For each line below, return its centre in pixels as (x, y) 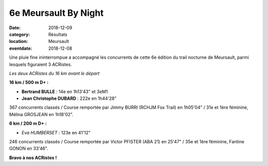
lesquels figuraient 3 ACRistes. (40, 64)
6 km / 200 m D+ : (28, 124)
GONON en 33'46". (29, 149)
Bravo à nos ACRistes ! (33, 158)
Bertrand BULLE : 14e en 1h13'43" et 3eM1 (65, 91)
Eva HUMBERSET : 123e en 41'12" (56, 132)
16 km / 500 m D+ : (29, 83)
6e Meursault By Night (56, 13)
